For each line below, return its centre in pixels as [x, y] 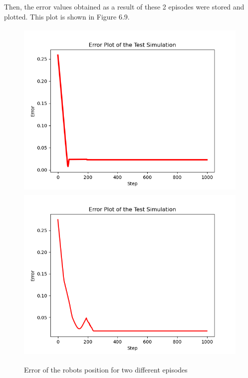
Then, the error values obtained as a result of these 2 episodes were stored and [124, 6]
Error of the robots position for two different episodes [106, 370]
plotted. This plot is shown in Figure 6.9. [67, 16]
